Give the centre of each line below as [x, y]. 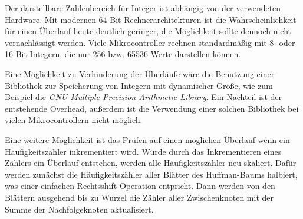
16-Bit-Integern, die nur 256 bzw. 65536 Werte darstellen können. [123, 54]
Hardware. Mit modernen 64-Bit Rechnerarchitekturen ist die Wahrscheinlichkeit [151, 19]
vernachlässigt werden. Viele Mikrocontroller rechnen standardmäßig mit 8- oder [150, 42]
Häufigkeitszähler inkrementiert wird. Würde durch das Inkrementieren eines [143, 151]
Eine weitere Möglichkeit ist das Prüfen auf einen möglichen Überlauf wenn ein [147, 139]
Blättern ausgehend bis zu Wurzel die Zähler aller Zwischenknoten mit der [139, 197]
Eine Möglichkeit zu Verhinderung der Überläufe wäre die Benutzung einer [140, 73]
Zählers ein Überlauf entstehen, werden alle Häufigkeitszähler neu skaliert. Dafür [151, 163]
